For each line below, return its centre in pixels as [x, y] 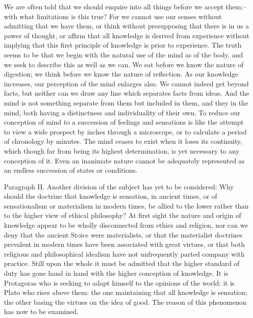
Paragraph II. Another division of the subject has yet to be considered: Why [119, 186]
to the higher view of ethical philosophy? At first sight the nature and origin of [123, 215]
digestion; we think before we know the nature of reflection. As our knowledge [121, 74]
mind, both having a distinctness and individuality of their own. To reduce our [122, 112]
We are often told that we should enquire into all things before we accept [114, 6]
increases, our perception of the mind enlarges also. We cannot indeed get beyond [126, 83]
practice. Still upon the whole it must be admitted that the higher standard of [122, 263]
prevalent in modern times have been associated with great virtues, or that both [125, 244]
